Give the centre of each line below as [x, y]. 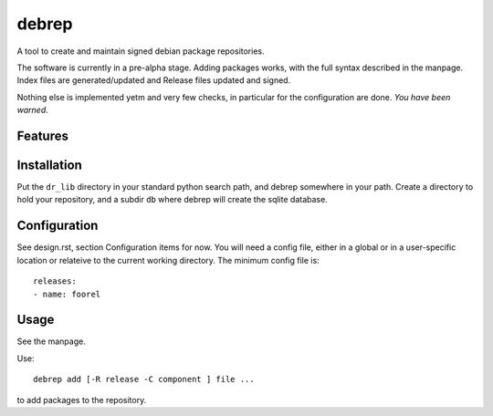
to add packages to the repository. [82, 400]
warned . [33, 110]
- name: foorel [67, 294]
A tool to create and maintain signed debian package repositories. [141, 51]
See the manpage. [51, 341]
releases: [55, 281]
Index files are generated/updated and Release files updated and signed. [154, 80]
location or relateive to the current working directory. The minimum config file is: [168, 260]
